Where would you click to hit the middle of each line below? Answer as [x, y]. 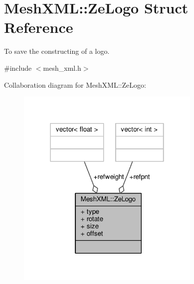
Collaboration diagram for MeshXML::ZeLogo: [75, 84]
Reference [39, 27]
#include [18, 68]
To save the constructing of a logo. [57, 51]
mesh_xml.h [62, 68]
